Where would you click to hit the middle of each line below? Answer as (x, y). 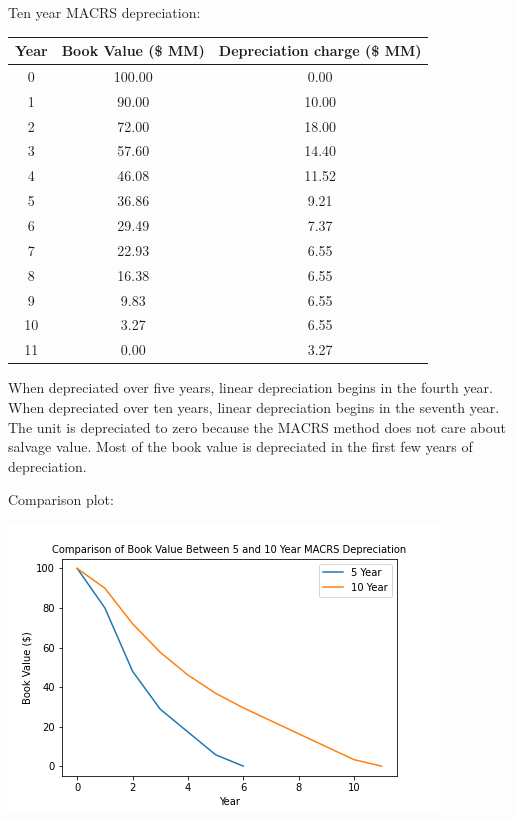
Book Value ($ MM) (133, 50)
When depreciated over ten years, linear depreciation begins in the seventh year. (254, 406)
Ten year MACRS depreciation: (104, 12)
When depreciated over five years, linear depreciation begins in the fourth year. (250, 387)
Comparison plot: (61, 499)
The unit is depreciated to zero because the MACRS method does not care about (257, 426)
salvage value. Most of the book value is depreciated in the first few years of (240, 446)
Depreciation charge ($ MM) (320, 50)
